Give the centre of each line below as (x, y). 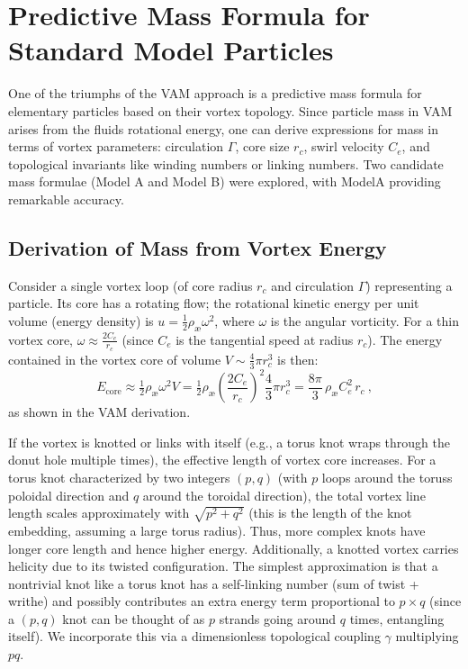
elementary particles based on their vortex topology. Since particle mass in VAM (230, 110)
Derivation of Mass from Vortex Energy (198, 247)
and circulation (312, 285)
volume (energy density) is (81, 320)
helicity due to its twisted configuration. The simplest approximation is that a (223, 566)
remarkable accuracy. (66, 199)
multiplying (427, 636)
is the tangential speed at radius (265, 339)
